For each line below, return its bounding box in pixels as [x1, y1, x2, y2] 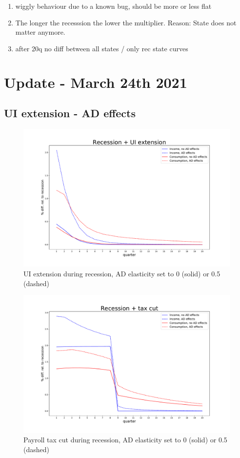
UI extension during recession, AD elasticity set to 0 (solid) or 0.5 [23, 268, 220, 278]
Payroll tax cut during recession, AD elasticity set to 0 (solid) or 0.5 [23, 435, 227, 445]
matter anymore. [15, 27, 65, 37]
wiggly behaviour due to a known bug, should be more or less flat [15, 1, 212, 11]
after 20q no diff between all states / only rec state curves [15, 43, 188, 53]
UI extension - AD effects [4, 105, 136, 121]
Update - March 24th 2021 [4, 72, 187, 92]
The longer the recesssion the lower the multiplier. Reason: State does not [15, 17, 237, 27]
